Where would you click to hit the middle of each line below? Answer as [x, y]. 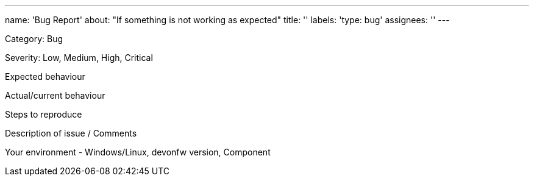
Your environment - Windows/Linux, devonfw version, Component [138, 152]
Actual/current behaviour [55, 95]
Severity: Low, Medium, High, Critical [79, 58]
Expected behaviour [45, 76]
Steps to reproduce [44, 114]
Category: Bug [34, 39]
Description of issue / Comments [71, 133]
